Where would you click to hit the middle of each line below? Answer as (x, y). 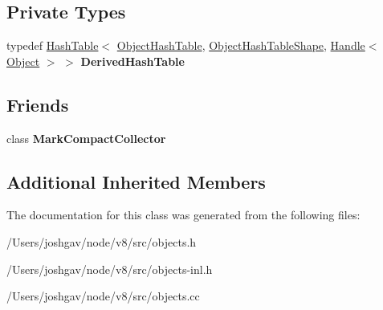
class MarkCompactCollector (86, 138)
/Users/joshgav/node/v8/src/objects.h (102, 241)
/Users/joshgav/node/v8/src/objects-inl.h (110, 269)
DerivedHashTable (132, 61)
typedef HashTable (53, 45)
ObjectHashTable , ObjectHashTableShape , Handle (241, 45)
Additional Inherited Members (136, 181)
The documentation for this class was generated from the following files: (183, 215)
